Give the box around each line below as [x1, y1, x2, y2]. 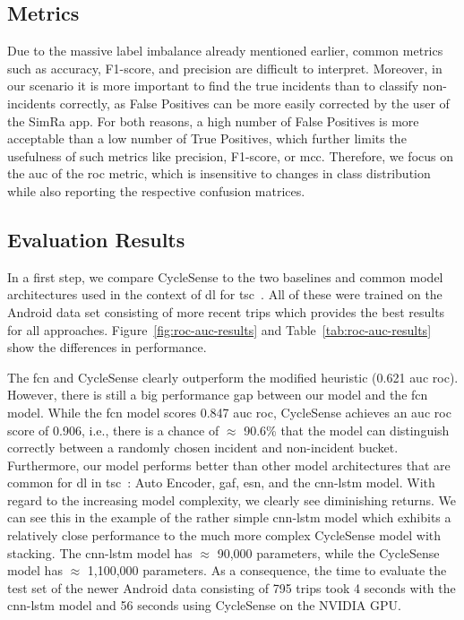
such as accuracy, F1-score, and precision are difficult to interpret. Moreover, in [7, 58, 443, 77]
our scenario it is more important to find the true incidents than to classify [7, 76, 419, 95]
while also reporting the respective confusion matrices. [7, 181, 305, 200]
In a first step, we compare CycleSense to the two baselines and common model [7, 267, 443, 286]
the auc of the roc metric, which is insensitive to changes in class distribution [7, 164, 431, 183]
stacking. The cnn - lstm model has [7, 543, 193, 562]
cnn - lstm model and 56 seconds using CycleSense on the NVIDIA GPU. [7, 596, 401, 615]
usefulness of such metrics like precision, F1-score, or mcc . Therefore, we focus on [7, 146, 453, 165]
